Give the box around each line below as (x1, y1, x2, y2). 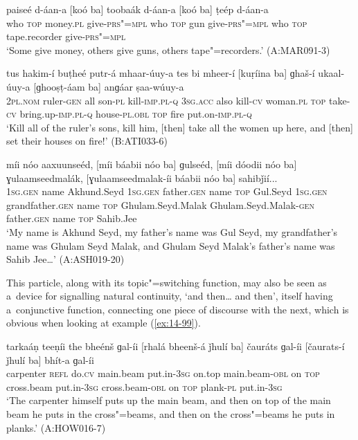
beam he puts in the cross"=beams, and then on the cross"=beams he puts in (6, 407, 335, 421)
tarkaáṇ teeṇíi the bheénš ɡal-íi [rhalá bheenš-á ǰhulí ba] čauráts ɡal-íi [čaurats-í (6, 339, 345, 354)
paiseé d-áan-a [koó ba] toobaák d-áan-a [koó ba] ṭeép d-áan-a (6, 2, 269, 16)
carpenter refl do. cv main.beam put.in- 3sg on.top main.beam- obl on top (6, 366, 320, 381)
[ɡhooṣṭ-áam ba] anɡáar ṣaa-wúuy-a (33, 79, 184, 93)
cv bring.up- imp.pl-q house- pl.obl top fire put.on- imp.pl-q (6, 107, 252, 121)
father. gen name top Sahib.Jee (6, 211, 137, 226)
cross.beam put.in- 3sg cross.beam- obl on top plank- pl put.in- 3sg (6, 379, 283, 394)
